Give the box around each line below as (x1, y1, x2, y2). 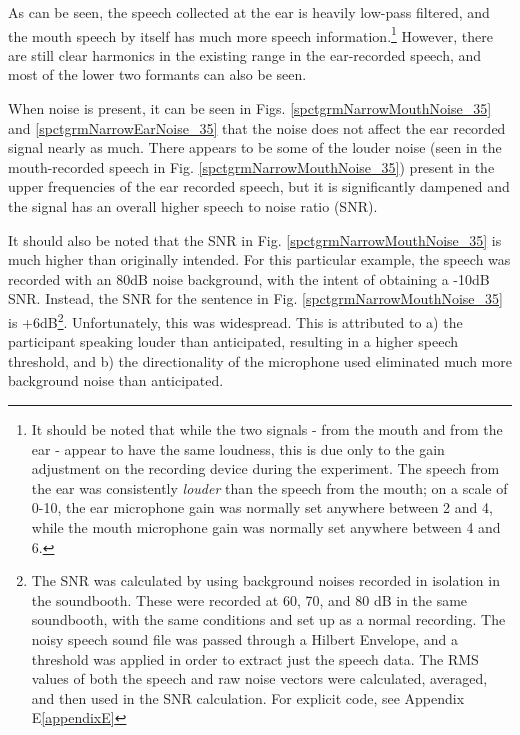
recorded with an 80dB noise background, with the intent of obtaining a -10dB (8, 268, 490, 289)
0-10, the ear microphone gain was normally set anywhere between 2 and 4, (31, 497, 493, 518)
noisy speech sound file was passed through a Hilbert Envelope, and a (31, 628, 458, 649)
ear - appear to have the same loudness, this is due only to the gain (31, 438, 445, 459)
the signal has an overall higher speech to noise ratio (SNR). (8, 196, 378, 216)
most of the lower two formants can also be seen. (8, 64, 307, 85)
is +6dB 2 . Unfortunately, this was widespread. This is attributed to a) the (8, 308, 463, 332)
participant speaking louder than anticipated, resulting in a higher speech (8, 331, 459, 352)
